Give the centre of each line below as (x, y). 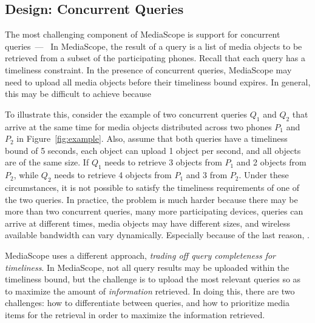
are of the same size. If (47, 162)
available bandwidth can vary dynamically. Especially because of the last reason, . (157, 235)
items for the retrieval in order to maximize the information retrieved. (135, 314)
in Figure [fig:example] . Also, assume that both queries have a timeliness (152, 138)
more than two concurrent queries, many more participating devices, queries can (154, 211)
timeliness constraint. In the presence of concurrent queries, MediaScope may (148, 69)
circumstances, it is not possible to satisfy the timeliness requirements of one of (152, 187)
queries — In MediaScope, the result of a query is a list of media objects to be (154, 46)
